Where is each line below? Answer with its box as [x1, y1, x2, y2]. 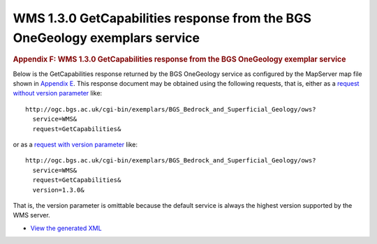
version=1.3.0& [32, 185, 84, 194]
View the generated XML [30, 224, 102, 232]
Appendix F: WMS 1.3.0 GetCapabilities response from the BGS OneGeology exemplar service [13, 54, 346, 64]
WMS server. [13, 211, 50, 220]
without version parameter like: [13, 89, 103, 98]
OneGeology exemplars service [13, 30, 200, 45]
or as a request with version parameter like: [13, 140, 138, 148]
